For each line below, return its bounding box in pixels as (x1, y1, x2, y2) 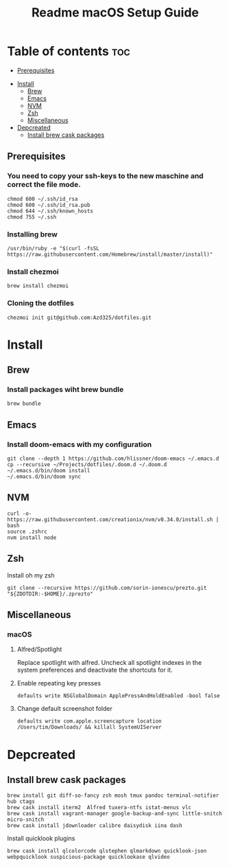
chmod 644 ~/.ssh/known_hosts (7, 208, 94, 215)
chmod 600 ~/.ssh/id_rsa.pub (7, 201, 91, 208)
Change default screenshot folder (16, 705, 113, 713)
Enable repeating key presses (16, 679, 101, 688)
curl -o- (7, 510, 32, 517)
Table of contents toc (7, 43, 130, 59)
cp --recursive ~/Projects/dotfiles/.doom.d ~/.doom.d (7, 461, 167, 468)
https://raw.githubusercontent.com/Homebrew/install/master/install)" (7, 251, 213, 258)
